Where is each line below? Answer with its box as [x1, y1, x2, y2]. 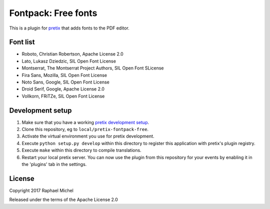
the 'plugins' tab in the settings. [21, 161, 87, 167]
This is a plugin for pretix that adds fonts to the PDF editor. [9, 25, 129, 31]
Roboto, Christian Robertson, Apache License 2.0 [21, 51, 123, 57]
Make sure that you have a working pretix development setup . [21, 119, 149, 125]
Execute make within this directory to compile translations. [21, 147, 142, 153]
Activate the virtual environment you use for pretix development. [21, 133, 154, 139]
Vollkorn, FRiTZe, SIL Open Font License [21, 93, 105, 99]
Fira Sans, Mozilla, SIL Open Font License [21, 72, 107, 78]
